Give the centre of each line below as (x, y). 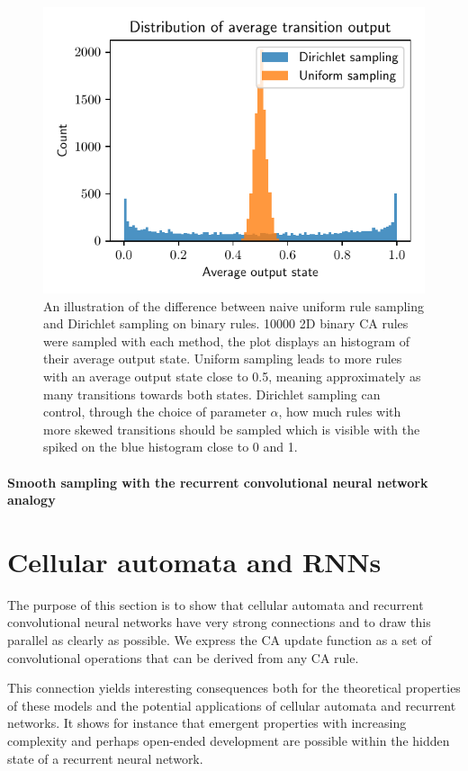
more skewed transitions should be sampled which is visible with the (232, 429)
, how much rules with (340, 412)
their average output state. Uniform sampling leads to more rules (223, 359)
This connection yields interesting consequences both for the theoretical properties (234, 688)
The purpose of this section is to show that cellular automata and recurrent (216, 604)
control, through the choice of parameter (155, 412)
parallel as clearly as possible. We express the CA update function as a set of (220, 640)
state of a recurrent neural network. (105, 758)
